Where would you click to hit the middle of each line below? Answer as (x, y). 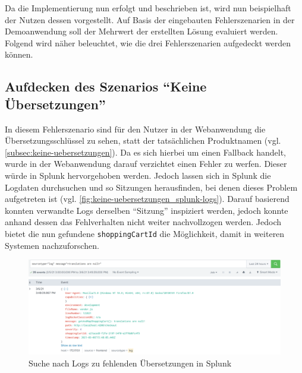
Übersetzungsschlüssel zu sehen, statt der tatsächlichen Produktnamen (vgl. (143, 140)
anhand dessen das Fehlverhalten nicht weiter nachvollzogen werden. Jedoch (143, 222)
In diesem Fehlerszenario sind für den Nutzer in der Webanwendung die (135, 129)
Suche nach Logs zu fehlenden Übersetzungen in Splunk (130, 363)
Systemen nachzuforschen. (52, 245)
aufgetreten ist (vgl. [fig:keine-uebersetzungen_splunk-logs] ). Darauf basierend (147, 199)
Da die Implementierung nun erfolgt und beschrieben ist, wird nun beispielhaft (148, 8)
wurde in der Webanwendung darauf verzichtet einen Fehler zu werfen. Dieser (146, 164)
